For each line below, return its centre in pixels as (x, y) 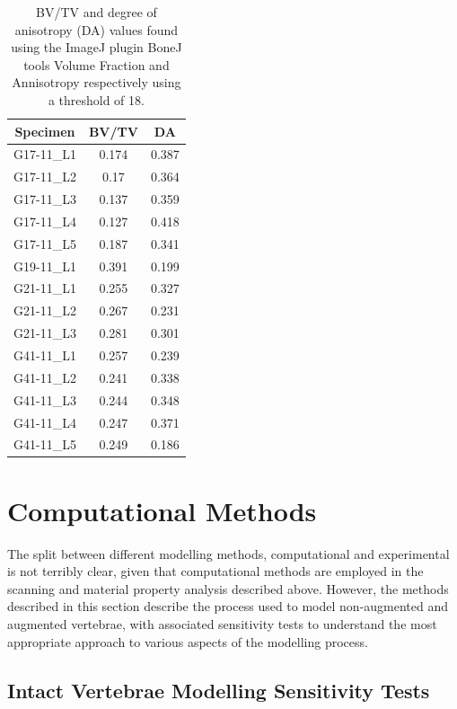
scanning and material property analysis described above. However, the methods (228, 588)
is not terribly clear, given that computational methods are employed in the (215, 571)
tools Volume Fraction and (97, 64)
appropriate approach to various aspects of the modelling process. (188, 641)
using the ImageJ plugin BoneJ (97, 47)
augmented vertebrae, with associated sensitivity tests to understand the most (222, 623)
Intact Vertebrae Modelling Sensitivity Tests (219, 690)
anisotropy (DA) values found (97, 29)
